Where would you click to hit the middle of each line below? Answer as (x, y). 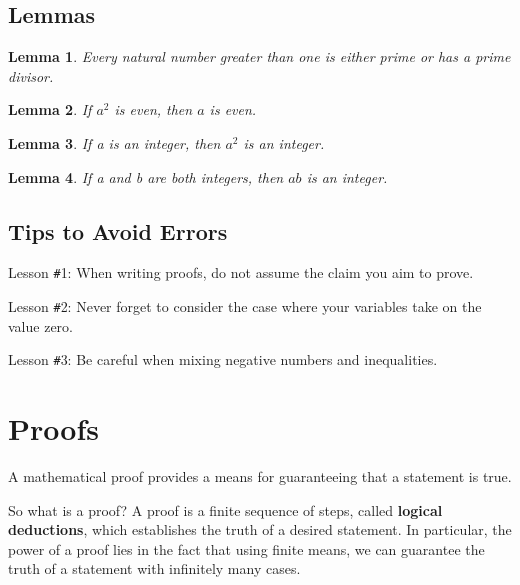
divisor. (31, 75)
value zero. (40, 325)
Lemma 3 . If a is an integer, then (114, 142)
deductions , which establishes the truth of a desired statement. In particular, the (260, 529)
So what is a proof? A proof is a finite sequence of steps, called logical (225, 509)
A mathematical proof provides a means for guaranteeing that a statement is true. (260, 476)
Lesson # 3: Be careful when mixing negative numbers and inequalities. (223, 359)
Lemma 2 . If (50, 109)
